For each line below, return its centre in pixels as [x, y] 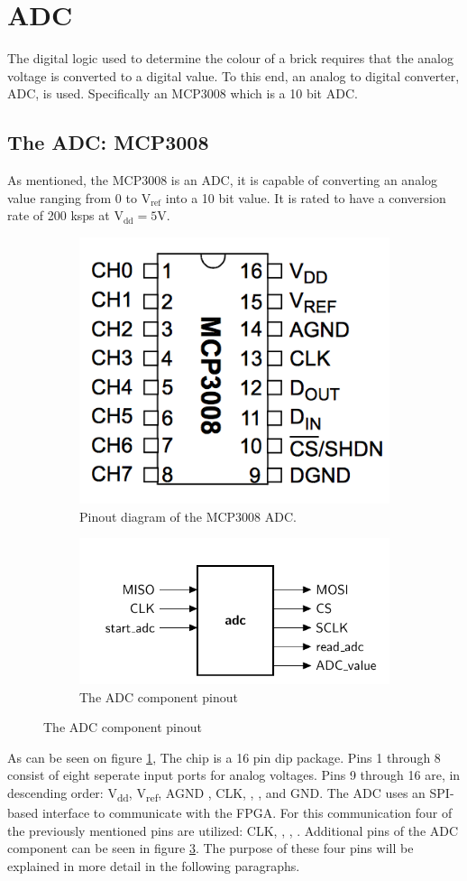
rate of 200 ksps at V [65, 215]
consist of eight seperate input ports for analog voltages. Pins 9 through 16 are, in [234, 775]
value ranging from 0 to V [79, 197]
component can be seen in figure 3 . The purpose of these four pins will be [211, 848]
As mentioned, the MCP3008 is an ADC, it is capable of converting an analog [223, 180]
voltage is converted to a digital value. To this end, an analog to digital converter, [233, 75]
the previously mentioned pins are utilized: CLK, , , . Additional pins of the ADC [233, 830]
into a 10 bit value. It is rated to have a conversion [306, 197]
